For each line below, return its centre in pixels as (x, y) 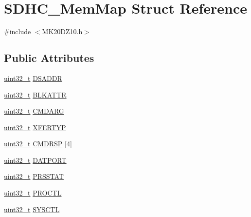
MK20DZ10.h (62, 31)
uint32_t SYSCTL (32, 209)
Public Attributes (49, 58)
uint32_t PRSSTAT (34, 176)
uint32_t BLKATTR (35, 94)
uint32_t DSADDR (33, 78)
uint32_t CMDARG (34, 111)
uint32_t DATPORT (35, 160)
